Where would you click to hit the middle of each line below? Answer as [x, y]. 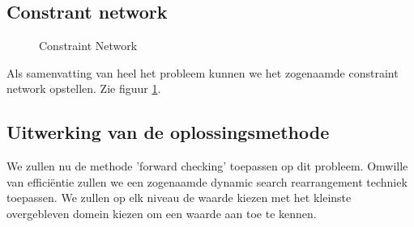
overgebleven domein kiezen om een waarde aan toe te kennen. [162, 213]
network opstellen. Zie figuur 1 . [84, 88]
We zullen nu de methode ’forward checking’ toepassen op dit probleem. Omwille [207, 166]
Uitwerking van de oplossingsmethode [168, 132]
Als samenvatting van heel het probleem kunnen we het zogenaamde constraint [203, 72]
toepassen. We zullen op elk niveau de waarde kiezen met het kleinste [179, 198]
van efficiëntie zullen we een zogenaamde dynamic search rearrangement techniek [207, 181]
